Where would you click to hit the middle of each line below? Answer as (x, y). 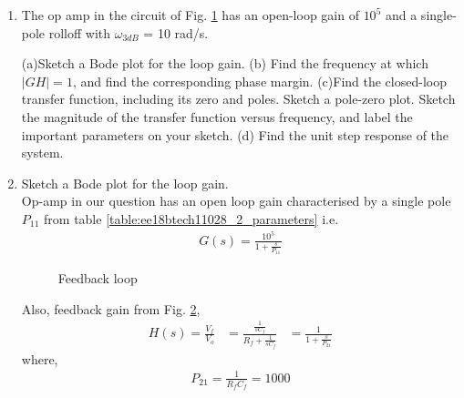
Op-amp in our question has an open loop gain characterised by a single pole (236, 201)
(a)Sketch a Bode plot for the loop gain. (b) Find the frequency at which (225, 63)
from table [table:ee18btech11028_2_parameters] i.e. (191, 218)
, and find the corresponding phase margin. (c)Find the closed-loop (259, 81)
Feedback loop (98, 277)
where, (40, 358)
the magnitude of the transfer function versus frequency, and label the (217, 116)
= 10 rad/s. (176, 32)
